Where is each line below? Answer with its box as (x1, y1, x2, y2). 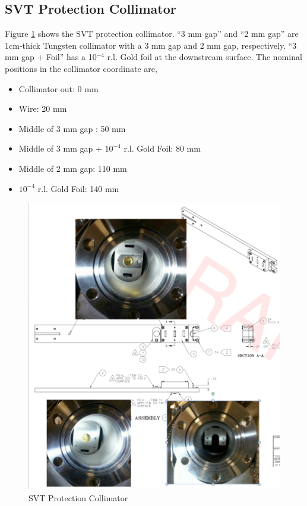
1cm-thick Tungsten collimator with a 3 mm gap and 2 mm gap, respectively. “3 (5, 39, 297, 51)
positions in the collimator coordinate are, (5, 62, 157, 74)
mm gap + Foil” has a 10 (5, 51, 97, 63)
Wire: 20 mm (18, 102, 67, 115)
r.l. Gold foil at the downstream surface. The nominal (107, 51, 302, 63)
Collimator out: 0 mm (18, 82, 99, 95)
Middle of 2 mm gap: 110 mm (18, 162, 127, 174)
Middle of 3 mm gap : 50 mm (18, 122, 126, 134)
